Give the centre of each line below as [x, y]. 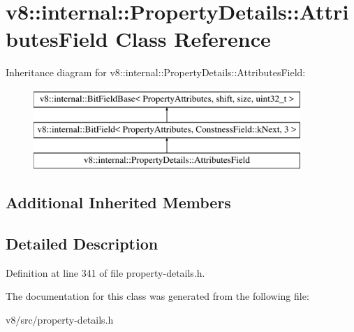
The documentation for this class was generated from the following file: [157, 296]
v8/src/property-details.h [60, 320]
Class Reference [193, 39]
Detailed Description [82, 244]
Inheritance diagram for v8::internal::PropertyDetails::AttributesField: [156, 72]
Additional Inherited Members [118, 202]
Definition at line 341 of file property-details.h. [105, 272]
